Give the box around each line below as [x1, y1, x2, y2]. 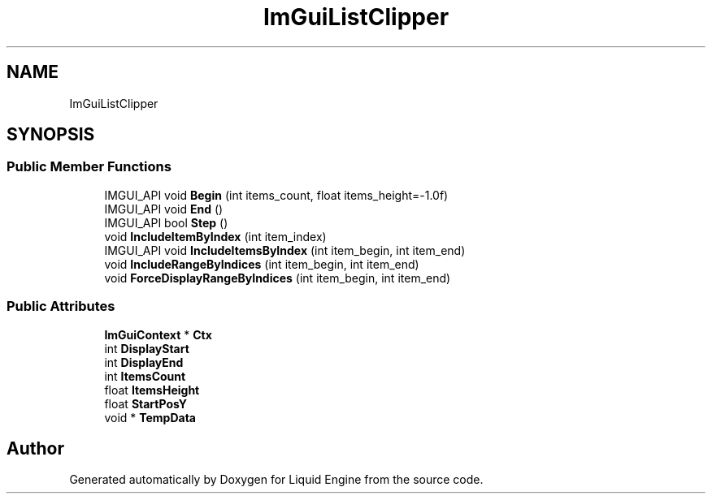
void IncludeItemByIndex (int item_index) [104, 229, 327, 244]
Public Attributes [7, 298, 115, 315]
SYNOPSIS [7, 124, 95, 145]
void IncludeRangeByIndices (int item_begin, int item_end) [104, 256, 419, 271]
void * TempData [104, 410, 196, 425]
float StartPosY [104, 396, 188, 411]
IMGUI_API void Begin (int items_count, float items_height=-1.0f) [104, 187, 449, 202]
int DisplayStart [104, 341, 189, 356]
